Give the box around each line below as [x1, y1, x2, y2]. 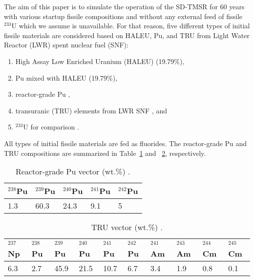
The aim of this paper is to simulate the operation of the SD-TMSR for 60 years [4, 1, 245, 11]
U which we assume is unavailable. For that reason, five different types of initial [11, 21, 250, 31]
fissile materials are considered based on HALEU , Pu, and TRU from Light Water [4, 30, 250, 40]
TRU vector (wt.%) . [91, 221, 163, 233]
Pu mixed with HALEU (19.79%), [15, 72, 118, 83]
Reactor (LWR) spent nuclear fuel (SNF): [4, 40, 128, 50]
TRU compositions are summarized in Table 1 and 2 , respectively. [4, 148, 206, 158]
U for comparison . [23, 122, 79, 132]
